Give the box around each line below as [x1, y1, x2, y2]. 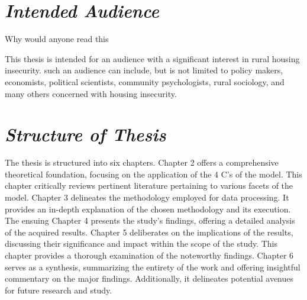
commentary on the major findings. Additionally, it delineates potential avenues [5, 272, 294, 285]
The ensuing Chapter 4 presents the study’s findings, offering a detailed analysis [5, 214, 295, 227]
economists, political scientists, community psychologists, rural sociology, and [5, 75, 285, 88]
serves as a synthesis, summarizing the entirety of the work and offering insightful [5, 260, 300, 273]
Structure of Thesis [5, 122, 166, 147]
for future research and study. [5, 283, 112, 296]
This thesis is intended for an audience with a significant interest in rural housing [5, 52, 300, 64]
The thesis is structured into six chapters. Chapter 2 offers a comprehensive [5, 156, 279, 169]
